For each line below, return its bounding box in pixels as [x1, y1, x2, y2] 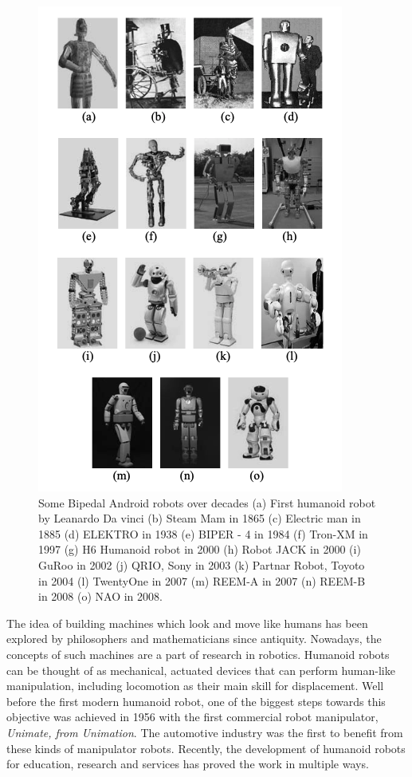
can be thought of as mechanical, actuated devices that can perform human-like [6, 661, 395, 678]
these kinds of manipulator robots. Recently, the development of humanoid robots [6, 740, 406, 756]
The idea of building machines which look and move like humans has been [6, 614, 368, 631]
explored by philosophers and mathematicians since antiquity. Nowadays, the [6, 630, 382, 647]
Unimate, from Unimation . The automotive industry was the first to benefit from [6, 724, 403, 740]
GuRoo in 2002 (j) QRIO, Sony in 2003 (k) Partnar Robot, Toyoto [38, 556, 365, 573]
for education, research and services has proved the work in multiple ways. [6, 755, 369, 772]
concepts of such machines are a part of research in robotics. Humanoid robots [6, 645, 390, 662]
